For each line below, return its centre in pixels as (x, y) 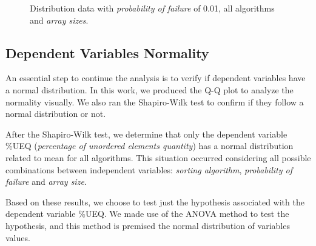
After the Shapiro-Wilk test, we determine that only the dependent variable (146, 134)
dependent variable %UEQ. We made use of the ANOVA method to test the (147, 214)
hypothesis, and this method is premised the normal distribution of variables (148, 225)
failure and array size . (46, 181)
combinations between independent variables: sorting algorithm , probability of (149, 169)
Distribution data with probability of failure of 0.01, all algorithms (152, 8)
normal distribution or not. (56, 114)
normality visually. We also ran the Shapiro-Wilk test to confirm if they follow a (155, 101)
